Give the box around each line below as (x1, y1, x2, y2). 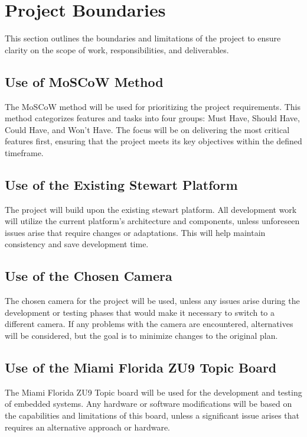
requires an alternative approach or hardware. (5, 420, 170, 433)
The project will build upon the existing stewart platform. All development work (5, 203, 297, 215)
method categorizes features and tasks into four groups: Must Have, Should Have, (5, 112, 300, 124)
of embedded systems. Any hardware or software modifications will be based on (5, 397, 292, 410)
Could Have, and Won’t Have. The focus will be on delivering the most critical (5, 123, 290, 135)
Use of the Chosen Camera (5, 267, 172, 285)
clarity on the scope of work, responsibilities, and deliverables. (5, 43, 229, 56)
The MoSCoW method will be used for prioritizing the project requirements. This (5, 100, 301, 112)
